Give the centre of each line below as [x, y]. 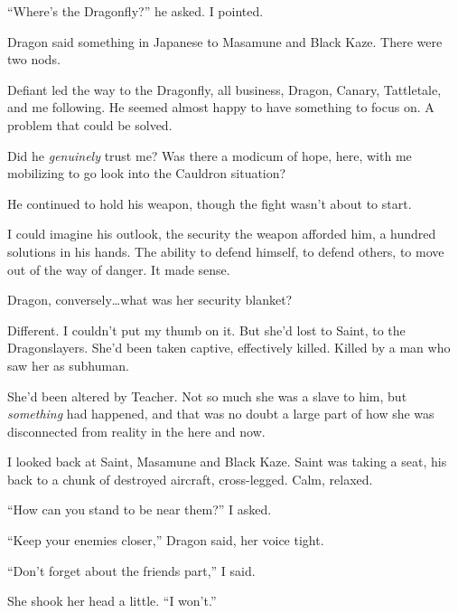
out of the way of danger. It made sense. [119, 269]
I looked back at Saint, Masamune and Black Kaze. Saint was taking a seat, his [227, 462]
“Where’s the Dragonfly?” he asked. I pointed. [136, 11]
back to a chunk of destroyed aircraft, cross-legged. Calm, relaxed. [190, 479]
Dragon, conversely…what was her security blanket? [150, 300]
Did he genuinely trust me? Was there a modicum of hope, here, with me [210, 155]
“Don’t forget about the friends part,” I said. [131, 570]
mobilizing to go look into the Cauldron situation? [147, 173]
